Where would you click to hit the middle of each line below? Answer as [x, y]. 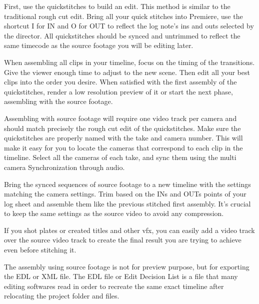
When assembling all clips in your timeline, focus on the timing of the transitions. [129, 62]
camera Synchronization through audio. [64, 167]
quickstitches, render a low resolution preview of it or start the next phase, [118, 91]
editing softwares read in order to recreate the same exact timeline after [114, 286]
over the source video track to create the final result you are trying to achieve [123, 240]
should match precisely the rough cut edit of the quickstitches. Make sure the [122, 128]
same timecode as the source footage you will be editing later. [99, 45]
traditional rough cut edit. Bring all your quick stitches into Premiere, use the [123, 16]
